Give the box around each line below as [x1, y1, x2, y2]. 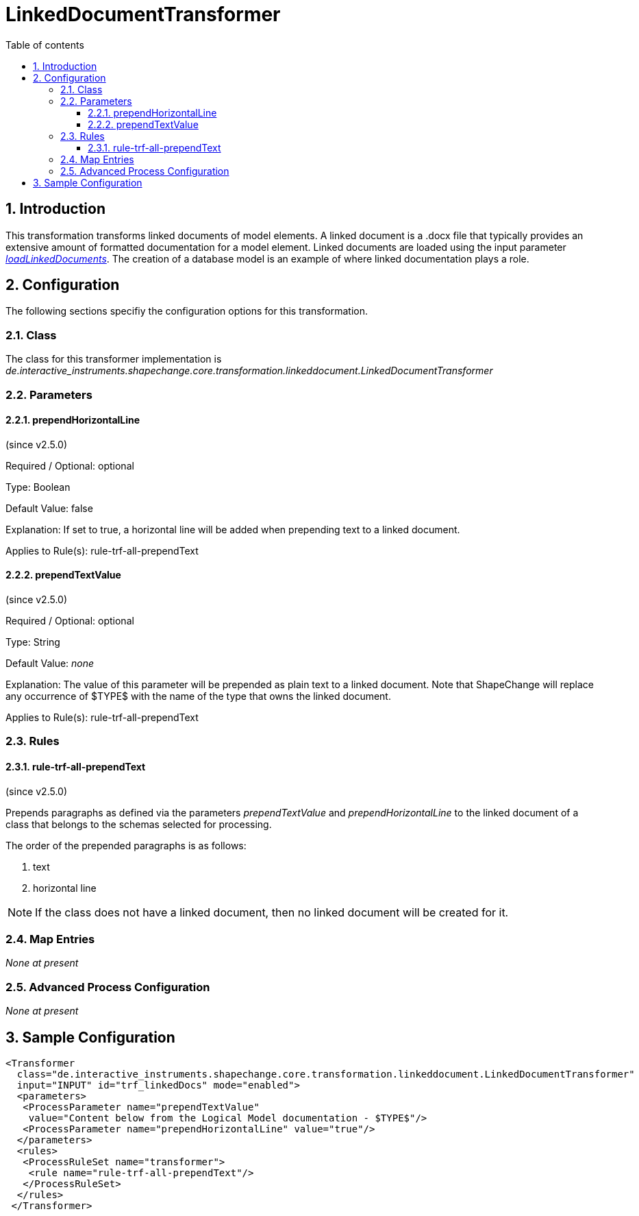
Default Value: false [5, 502, 93, 514]
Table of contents [5, 38, 84, 51]
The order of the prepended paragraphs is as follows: [5, 839, 247, 851]
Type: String [5, 636, 60, 648]
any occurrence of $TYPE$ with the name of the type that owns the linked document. [5, 690, 391, 702]
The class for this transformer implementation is [5, 353, 222, 365]
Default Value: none [5, 657, 95, 669]
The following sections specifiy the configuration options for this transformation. [5, 305, 368, 317]
